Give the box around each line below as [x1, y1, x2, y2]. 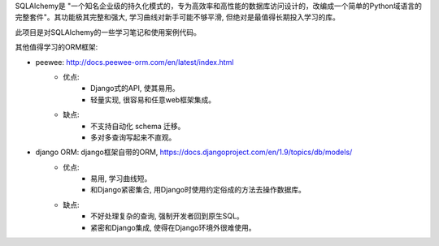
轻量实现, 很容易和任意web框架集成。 [90, 94, 215, 105]
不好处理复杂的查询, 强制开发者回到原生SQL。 [90, 211, 244, 221]
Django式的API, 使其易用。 [90, 84, 180, 93]
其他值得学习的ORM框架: [15, 42, 98, 52]
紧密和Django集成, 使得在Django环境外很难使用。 [90, 222, 256, 232]
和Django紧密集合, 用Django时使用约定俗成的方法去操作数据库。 [90, 185, 306, 195]
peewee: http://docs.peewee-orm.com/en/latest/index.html [35, 57, 234, 67]
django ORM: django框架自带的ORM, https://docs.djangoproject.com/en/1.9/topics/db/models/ [35, 147, 353, 158]
